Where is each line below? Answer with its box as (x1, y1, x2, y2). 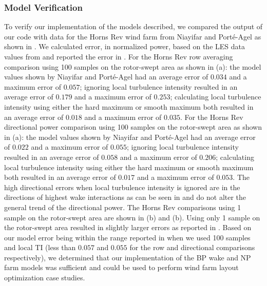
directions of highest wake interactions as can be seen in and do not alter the (4, 192, 246, 202)
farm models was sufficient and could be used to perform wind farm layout (4, 262, 239, 273)
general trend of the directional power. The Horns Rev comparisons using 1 (4, 201, 241, 212)
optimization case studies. (4, 272, 85, 283)
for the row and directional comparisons (129, 242, 255, 253)
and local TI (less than (4, 242, 76, 253)
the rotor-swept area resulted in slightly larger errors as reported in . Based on (4, 222, 252, 233)
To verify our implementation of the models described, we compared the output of (4, 21, 263, 32)
